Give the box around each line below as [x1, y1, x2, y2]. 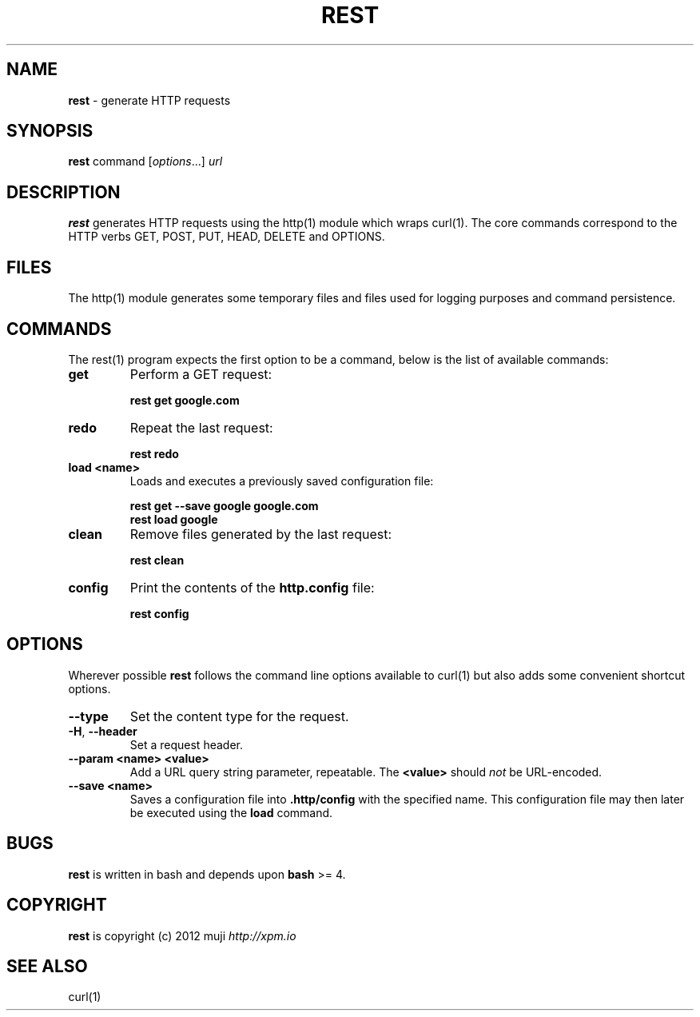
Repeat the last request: [129, 419, 273, 436]
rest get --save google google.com [129, 498, 319, 512]
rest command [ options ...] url [68, 154, 223, 169]
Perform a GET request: [129, 365, 272, 382]
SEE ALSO [6, 955, 88, 976]
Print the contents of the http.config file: [129, 579, 375, 596]
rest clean [129, 552, 185, 567]
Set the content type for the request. [129, 708, 349, 724]
